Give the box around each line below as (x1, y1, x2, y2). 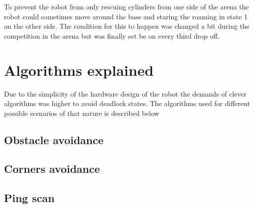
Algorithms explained (4, 59, 154, 80)
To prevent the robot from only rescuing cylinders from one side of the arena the (4, 1, 249, 11)
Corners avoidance (4, 161, 100, 176)
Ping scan (4, 190, 55, 206)
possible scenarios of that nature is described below (4, 107, 159, 118)
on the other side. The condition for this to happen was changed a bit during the (4, 21, 250, 31)
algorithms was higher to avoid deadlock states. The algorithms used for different (4, 98, 250, 108)
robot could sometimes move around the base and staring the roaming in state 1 (4, 11, 248, 21)
